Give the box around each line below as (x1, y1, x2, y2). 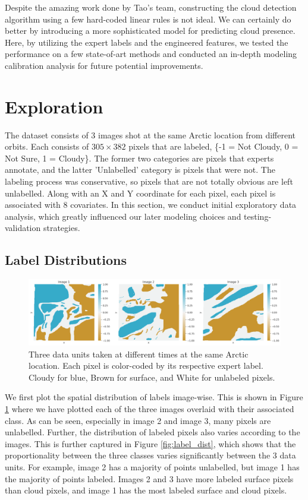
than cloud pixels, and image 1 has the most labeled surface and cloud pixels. (5, 484, 287, 496)
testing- (244, 210, 272, 222)
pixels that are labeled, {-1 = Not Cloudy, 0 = (128, 140, 298, 153)
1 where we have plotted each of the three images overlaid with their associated (5, 403, 294, 414)
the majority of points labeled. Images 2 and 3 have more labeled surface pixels (5, 472, 294, 485)
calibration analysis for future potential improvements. (5, 59, 203, 71)
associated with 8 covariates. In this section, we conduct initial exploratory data (5, 198, 297, 211)
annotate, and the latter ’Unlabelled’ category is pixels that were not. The (5, 163, 275, 176)
